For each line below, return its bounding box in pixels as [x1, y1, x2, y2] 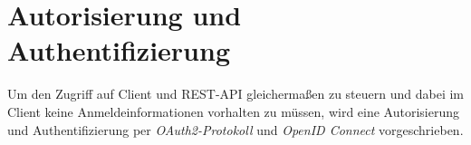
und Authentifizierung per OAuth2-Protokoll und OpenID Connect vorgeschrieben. [7, 120, 464, 139]
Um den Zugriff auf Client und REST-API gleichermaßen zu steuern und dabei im [7, 84, 465, 103]
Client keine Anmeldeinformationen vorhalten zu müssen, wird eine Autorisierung [7, 101, 459, 121]
